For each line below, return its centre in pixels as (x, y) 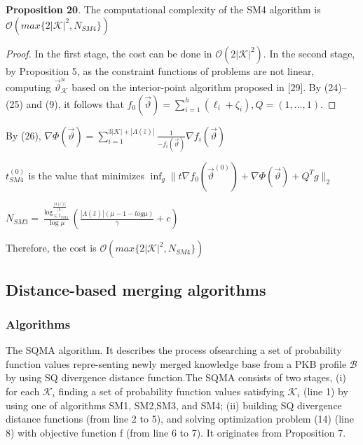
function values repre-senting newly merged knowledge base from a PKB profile (176, 363)
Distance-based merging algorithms (136, 289)
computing (28, 87)
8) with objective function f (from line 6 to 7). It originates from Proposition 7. (176, 432)
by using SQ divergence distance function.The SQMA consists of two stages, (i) (176, 377)
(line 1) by (326, 391)
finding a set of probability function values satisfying (171, 391)
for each (23, 391)
